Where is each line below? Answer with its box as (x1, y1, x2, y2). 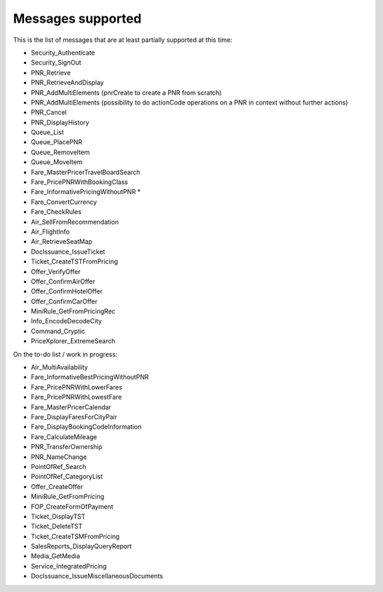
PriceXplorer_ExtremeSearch (30, 337, 116, 345)
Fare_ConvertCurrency (30, 198, 97, 206)
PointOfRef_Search (30, 462, 87, 470)
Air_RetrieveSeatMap (30, 237, 93, 246)
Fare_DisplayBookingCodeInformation (30, 423, 142, 431)
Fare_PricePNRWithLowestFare (30, 393, 122, 402)
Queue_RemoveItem (30, 148, 90, 156)
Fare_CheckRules (30, 208, 82, 216)
